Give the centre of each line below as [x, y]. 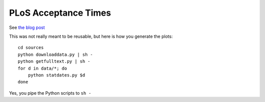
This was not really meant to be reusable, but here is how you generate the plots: [91, 36]
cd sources [31, 48]
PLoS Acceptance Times [60, 13]
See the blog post [27, 27]
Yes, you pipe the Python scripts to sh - [50, 93]
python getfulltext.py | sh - [54, 62]
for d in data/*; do [42, 68]
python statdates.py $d [56, 75]
